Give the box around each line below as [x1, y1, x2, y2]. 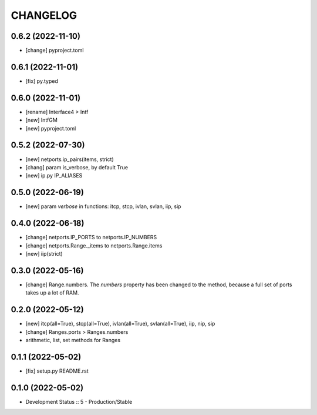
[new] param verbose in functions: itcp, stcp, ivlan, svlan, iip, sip [25, 203, 181, 210]
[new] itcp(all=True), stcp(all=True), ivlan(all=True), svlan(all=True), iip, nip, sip [25, 320, 215, 327]
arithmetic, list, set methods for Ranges [25, 336, 120, 343]
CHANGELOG [11, 9, 77, 22]
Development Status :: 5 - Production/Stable [25, 398, 133, 405]
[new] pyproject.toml [25, 125, 76, 132]
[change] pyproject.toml [25, 47, 84, 54]
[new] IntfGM [25, 116, 58, 123]
